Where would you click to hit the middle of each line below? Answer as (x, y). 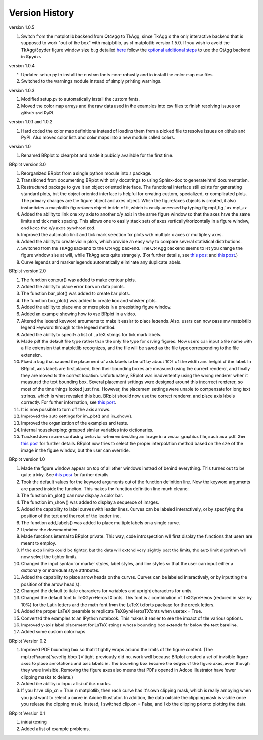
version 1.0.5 (22, 27)
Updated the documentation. (50, 530)
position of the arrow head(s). (51, 584)
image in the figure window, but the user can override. (75, 450)
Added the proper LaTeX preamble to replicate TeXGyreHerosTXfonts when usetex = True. (112, 611)
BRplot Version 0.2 (28, 641)
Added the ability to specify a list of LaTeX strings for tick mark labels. (91, 334)
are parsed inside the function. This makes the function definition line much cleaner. (105, 489)
